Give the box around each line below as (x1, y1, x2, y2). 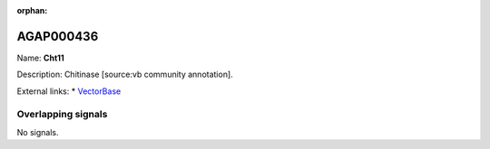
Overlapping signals (16, 108, 108, 121)
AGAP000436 (16, 28, 99, 44)
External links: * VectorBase (16, 86, 122, 97)
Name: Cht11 (16, 52, 65, 63)
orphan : (16, 5, 48, 15)
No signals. (16, 126, 59, 137)
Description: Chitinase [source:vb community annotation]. (16, 69, 233, 80)
